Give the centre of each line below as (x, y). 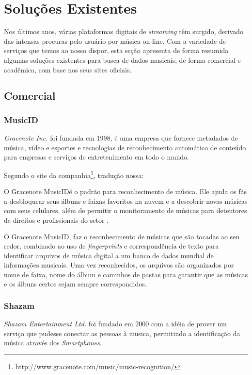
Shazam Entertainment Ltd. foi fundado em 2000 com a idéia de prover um (115, 324)
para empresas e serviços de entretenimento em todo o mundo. (96, 157)
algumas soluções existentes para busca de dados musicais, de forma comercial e (122, 60)
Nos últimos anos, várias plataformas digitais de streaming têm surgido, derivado (124, 31)
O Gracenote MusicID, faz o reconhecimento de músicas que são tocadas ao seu (122, 236)
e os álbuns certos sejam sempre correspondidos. (75, 284)
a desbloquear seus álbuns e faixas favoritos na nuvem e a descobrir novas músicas (126, 201)
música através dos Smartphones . (53, 343)
